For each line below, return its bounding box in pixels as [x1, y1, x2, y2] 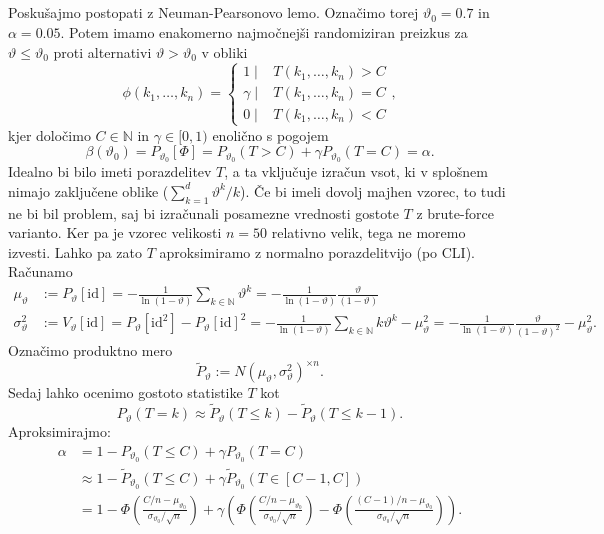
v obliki [201, 41, 248, 62]
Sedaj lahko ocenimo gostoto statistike [8, 382, 243, 403]
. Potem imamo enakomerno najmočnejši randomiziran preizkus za [60, 21, 468, 42]
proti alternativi [53, 41, 152, 62]
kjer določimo [8, 124, 91, 145]
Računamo [8, 261, 73, 282]
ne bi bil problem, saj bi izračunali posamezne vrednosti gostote [8, 202, 399, 223]
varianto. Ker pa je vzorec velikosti [8, 222, 222, 243]
